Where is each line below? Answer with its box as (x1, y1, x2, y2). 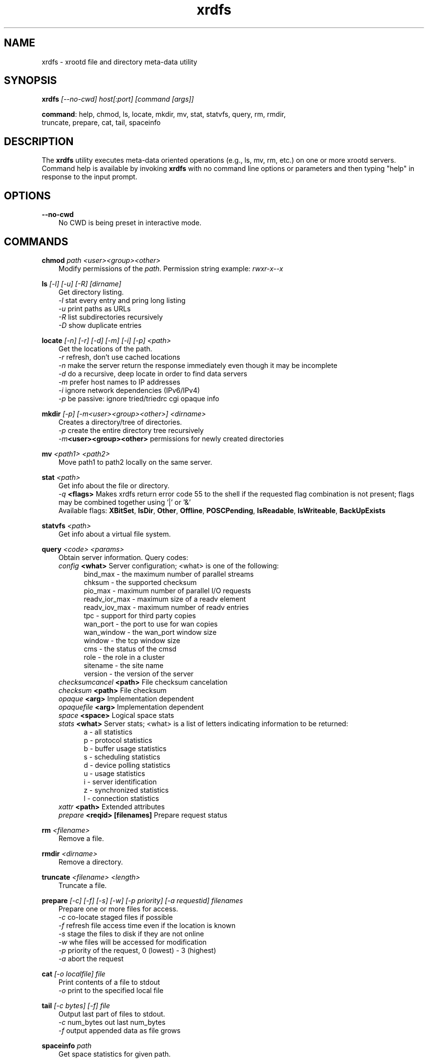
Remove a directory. (58, 857, 123, 866)
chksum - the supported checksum (84, 578, 197, 586)
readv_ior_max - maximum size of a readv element (84, 594, 246, 603)
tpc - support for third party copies (84, 611, 196, 620)
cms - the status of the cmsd (84, 644, 177, 653)
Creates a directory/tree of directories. (58, 417, 182, 426)
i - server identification (84, 777, 157, 786)
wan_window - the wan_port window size (84, 628, 217, 636)
